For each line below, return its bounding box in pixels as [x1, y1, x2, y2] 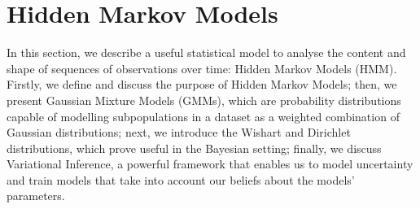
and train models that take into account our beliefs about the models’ [7, 171, 355, 188]
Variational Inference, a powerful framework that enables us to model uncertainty [7, 155, 413, 172]
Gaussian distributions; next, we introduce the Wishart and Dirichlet [7, 124, 351, 141]
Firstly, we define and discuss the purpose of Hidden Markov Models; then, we [7, 76, 397, 93]
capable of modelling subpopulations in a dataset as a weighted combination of [7, 107, 400, 124]
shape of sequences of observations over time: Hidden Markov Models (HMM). [7, 59, 397, 76]
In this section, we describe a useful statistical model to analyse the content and [7, 44, 406, 61]
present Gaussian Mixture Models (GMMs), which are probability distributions [7, 91, 401, 108]
